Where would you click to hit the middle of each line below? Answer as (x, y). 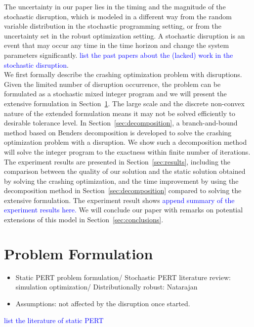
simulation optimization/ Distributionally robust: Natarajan (106, 287)
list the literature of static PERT (54, 320)
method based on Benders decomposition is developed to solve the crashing (118, 132)
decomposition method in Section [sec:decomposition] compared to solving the (123, 190)
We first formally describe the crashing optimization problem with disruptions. (123, 74)
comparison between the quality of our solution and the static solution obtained (125, 171)
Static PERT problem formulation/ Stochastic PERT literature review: (123, 277)
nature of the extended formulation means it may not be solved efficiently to (120, 113)
